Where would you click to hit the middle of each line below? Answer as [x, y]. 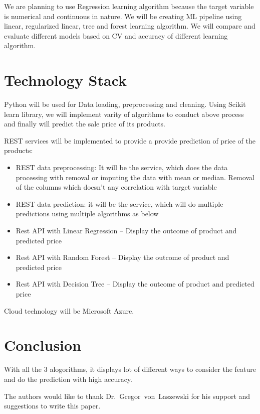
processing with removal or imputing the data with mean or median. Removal [135, 177]
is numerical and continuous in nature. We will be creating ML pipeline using [123, 16]
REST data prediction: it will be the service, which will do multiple [119, 203]
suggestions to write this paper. [52, 406]
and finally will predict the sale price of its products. [85, 124]
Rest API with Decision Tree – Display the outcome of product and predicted [135, 284]
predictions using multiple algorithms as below [87, 214]
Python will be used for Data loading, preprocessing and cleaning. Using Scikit [125, 104]
